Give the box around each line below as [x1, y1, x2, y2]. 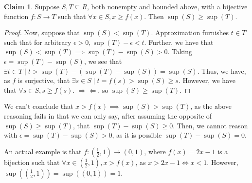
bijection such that [4, 157, 60, 167]
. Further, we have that [144, 37, 214, 47]
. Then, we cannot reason [173, 120, 248, 130]
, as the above [190, 101, 232, 111]
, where [144, 146, 166, 156]
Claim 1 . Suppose [4, 1, 60, 11]
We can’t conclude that [4, 101, 73, 111]
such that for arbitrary [4, 37, 72, 47]
